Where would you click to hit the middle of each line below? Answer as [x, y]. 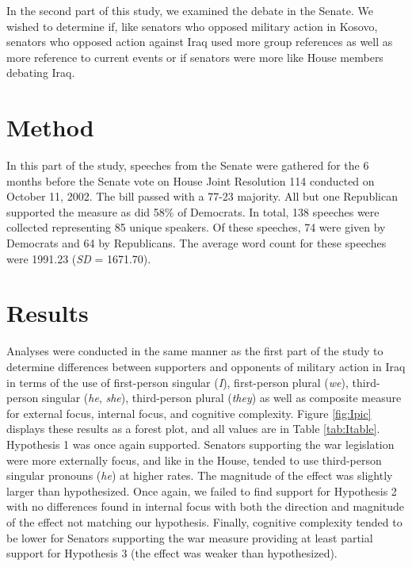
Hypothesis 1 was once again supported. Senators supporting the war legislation [200, 444]
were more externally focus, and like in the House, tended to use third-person [194, 460]
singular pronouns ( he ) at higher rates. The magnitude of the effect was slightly [200, 475]
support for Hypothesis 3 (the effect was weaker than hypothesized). [172, 553]
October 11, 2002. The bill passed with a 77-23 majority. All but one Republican [202, 196]
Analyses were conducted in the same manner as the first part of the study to [195, 351]
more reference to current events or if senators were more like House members [195, 57]
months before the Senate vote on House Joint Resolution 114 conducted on [191, 180]
